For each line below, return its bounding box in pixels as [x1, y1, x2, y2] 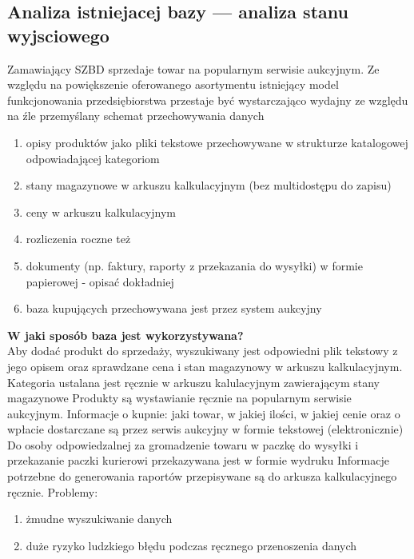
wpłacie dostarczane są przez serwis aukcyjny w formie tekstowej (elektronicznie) [7, 421, 404, 437]
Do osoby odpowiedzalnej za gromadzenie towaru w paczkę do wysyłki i [7, 436, 359, 453]
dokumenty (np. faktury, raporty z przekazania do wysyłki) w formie [26, 257, 363, 274]
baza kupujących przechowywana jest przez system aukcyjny [26, 300, 322, 317]
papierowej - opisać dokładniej [26, 273, 174, 289]
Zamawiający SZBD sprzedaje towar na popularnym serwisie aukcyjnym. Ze [7, 60, 380, 77]
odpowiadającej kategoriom [26, 150, 160, 166]
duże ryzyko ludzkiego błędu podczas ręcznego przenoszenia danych [26, 537, 357, 553]
